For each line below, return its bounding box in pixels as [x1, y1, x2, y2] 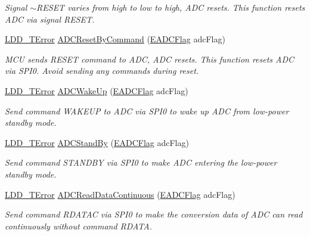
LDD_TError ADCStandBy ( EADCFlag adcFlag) [5, 136, 189, 148]
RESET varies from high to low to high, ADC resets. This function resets [36, 1, 305, 13]
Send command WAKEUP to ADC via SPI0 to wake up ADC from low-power [5, 104, 289, 117]
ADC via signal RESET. [5, 13, 95, 25]
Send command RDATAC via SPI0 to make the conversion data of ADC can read [5, 208, 303, 221]
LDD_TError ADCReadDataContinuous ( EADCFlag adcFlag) [5, 188, 235, 200]
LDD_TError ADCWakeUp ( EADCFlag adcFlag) [5, 84, 188, 97]
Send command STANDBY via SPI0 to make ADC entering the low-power [5, 156, 277, 169]
